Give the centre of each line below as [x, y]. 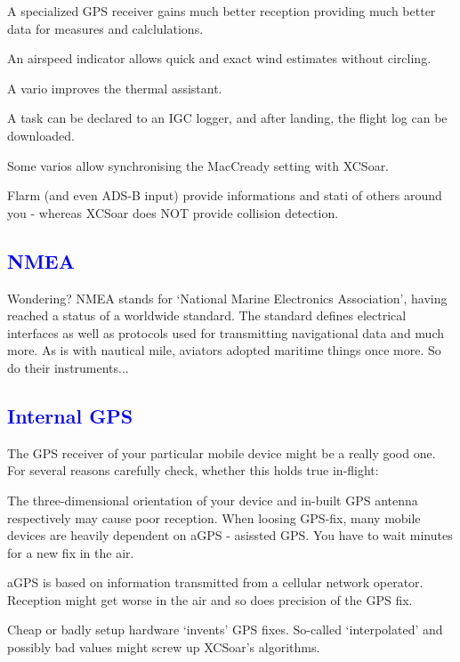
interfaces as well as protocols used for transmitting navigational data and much [226, 332]
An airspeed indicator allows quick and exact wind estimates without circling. [219, 58]
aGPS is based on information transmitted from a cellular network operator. [215, 582]
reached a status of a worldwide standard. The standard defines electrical [207, 315]
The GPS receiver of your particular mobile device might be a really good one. [222, 452]
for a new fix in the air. [71, 552]
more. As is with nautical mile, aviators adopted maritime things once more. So [224, 350]
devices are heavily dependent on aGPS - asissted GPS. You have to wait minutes [230, 535]
